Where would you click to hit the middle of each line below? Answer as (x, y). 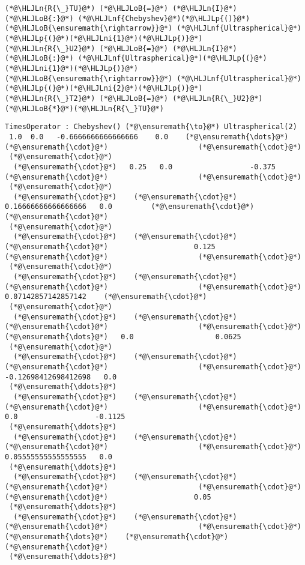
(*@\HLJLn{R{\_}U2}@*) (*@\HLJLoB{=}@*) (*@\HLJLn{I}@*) (121, 48)
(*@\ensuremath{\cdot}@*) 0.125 (110, 247)
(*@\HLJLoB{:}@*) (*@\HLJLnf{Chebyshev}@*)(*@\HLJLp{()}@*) (128, 18)
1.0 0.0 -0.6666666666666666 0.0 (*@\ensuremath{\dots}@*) (149, 137)
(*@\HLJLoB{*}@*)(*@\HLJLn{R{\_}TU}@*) (84, 108)
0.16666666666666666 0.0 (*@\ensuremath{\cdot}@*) (130, 207)
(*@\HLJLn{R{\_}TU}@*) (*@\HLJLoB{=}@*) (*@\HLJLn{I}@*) (121, 8)
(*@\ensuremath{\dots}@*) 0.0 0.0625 (123, 337)
